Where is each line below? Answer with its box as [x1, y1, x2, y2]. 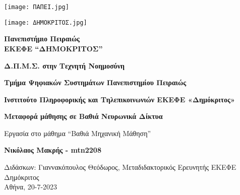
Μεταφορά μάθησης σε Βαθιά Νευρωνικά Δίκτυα [4, 111, 163, 121]
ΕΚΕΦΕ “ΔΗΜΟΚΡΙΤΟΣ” [4, 43, 103, 53]
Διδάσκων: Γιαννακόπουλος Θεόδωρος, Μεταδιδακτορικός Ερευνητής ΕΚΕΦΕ [4, 162, 236, 172]
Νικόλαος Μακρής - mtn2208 [4, 145, 101, 155]
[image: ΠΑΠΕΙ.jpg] [4, 4, 69, 11]
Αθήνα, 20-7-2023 [4, 181, 57, 192]
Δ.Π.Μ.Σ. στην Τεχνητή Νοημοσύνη [4, 60, 125, 71]
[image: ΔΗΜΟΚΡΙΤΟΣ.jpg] [4, 19, 87, 26]
